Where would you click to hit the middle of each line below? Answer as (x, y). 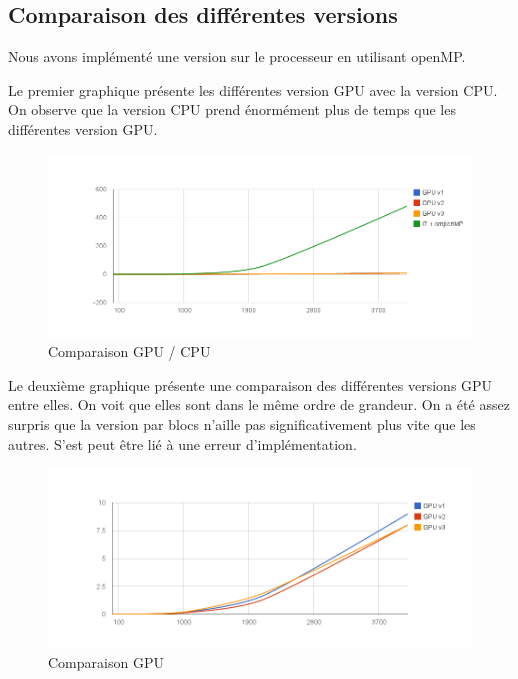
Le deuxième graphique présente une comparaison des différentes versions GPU (250, 384)
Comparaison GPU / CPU (129, 351)
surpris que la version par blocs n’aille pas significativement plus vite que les (242, 424)
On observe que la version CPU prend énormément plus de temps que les (232, 109)
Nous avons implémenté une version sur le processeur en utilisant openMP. (237, 56)
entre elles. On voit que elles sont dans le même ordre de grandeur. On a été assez (259, 404)
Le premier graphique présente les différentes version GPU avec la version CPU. (253, 89)
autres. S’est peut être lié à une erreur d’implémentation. (182, 443)
